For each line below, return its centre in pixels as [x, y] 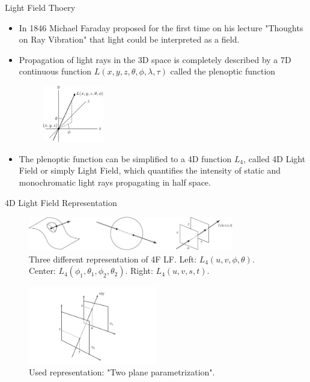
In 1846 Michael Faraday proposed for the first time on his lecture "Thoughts [161, 27]
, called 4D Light [275, 158]
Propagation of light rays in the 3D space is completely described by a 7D [155, 59]
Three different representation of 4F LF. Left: [113, 259]
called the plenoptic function [223, 71]
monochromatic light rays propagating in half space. [115, 182]
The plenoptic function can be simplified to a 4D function [125, 158]
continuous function [55, 71]
